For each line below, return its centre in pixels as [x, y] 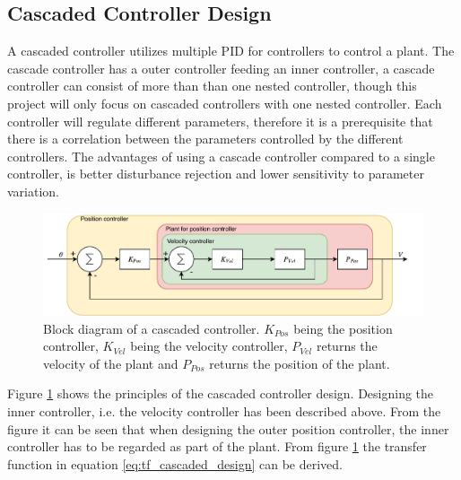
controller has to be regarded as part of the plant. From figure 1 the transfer [217, 446]
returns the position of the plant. [300, 363]
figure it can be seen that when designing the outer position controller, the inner [228, 428]
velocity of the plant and [111, 363]
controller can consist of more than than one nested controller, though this [212, 86]
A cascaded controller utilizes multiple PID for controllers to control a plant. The [231, 51]
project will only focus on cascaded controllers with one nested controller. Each [225, 103]
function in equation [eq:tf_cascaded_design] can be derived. [175, 463]
